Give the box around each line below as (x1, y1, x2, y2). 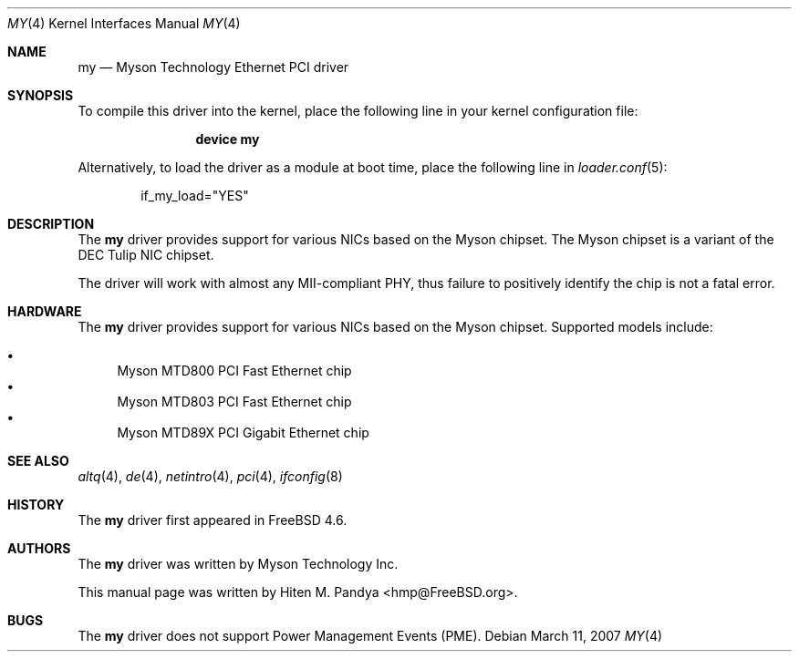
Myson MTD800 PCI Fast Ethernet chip (117, 363, 352, 378)
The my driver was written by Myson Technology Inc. (78, 556, 399, 571)
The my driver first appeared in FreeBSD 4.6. (78, 512, 348, 528)
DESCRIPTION (7, 216, 95, 232)
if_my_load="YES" (140, 188, 249, 203)
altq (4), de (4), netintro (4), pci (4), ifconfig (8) (78, 469, 343, 484)
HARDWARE (7, 304, 82, 319)
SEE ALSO (7, 453, 69, 469)
